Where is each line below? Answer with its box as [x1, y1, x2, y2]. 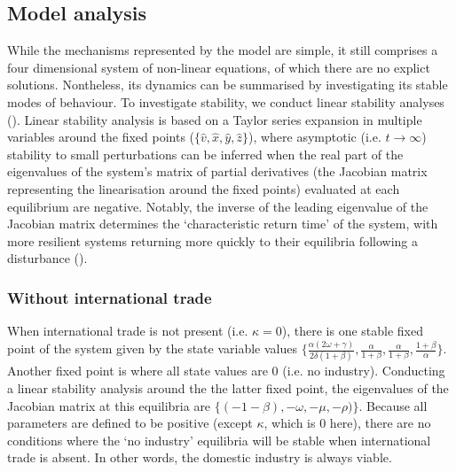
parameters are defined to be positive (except [7, 414, 253, 432]
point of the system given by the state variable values [7, 339, 297, 358]
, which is [263, 414, 316, 432]
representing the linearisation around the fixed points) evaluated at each [7, 179, 400, 197]
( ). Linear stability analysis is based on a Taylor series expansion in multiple [7, 110, 422, 128]
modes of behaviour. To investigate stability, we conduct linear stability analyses [7, 92, 444, 111]
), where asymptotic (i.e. [248, 128, 381, 146]
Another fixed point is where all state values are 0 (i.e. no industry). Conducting [7, 361, 445, 380]
